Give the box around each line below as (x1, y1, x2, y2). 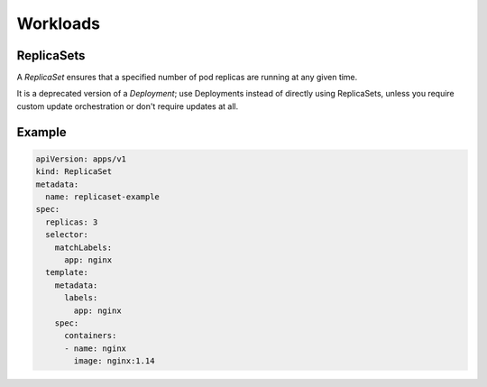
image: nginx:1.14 (73, 356, 155, 366)
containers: (64, 330, 117, 341)
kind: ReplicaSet (35, 167, 113, 177)
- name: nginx (64, 343, 126, 354)
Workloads (16, 14, 101, 33)
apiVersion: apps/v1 (35, 153, 126, 164)
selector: (45, 230, 89, 240)
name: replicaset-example (45, 192, 160, 202)
